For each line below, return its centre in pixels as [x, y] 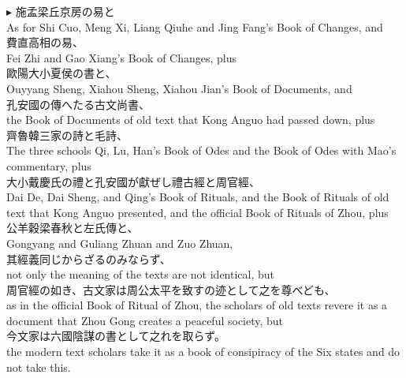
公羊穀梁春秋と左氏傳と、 [73, 228]
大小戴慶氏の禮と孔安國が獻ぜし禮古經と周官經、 [133, 181]
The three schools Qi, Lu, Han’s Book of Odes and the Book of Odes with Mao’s [201, 150]
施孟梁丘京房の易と [65, 11]
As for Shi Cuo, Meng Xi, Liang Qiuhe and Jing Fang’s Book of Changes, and [195, 26]
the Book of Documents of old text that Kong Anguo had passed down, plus [191, 120]
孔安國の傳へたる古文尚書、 [78, 104]
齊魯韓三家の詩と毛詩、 [67, 135]
